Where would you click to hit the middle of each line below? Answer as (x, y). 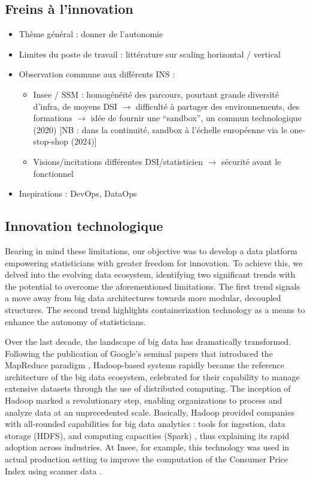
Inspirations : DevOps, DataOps (78, 193)
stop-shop (51, 141)
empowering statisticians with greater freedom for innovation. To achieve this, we (154, 262)
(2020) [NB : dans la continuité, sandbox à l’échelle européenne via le (160, 129)
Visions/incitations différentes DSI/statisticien (118, 161)
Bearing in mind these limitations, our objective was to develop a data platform (151, 250)
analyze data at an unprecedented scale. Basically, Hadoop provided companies (150, 412)
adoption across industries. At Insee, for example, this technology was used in (147, 447)
